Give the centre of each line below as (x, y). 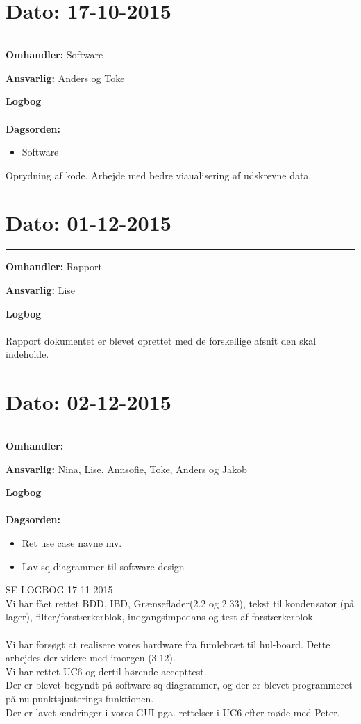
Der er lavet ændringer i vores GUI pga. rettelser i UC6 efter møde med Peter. (173, 712)
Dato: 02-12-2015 (89, 402)
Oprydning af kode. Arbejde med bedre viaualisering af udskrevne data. (159, 175)
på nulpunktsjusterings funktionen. (80, 698)
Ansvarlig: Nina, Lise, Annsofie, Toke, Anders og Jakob (126, 469)
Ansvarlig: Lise (41, 290)
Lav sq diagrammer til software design (103, 566)
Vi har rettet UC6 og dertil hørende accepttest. (106, 671)
